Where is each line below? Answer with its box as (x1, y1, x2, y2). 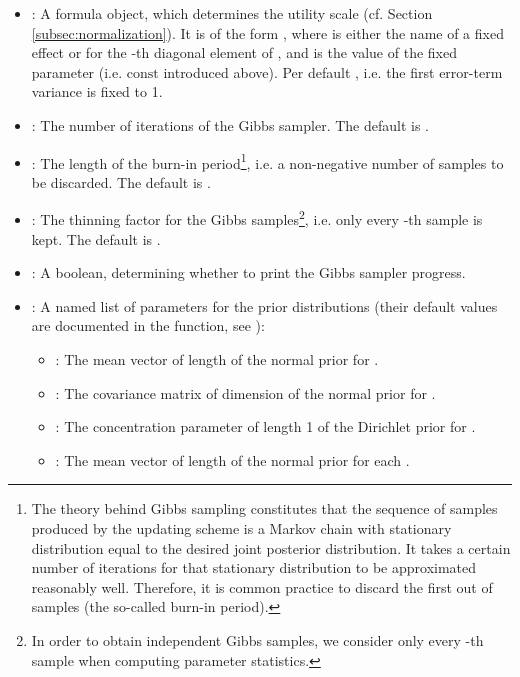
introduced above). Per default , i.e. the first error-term (163, 61, 503, 82)
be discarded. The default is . (31, 171, 211, 192)
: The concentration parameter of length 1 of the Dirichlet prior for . (55, 416, 476, 437)
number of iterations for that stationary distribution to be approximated (31, 557, 477, 578)
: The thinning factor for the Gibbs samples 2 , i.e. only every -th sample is (31, 206, 483, 230)
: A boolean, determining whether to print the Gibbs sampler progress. (31, 262, 466, 283)
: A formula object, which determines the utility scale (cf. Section (31, 3, 433, 23)
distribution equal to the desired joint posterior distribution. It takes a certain (31, 537, 511, 558)
